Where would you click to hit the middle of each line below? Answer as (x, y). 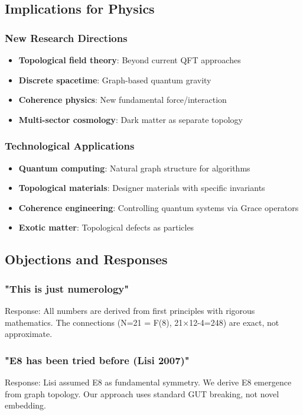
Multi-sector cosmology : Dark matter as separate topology (131, 119)
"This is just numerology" (67, 288)
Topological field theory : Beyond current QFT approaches (130, 60)
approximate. (29, 334)
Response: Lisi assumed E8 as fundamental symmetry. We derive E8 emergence (148, 382)
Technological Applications (70, 146)
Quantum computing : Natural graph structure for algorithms (134, 168)
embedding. (26, 405)
